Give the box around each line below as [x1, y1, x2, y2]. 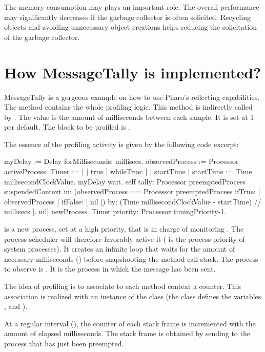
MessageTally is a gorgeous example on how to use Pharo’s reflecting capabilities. [4, 91, 260, 102]
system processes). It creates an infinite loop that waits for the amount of [4, 243, 235, 254]
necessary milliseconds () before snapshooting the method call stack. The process [4, 253, 258, 264]
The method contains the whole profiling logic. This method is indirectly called [4, 101, 253, 112]
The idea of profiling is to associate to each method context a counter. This [4, 281, 241, 291]
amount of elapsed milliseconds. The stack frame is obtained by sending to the [4, 328, 250, 339]
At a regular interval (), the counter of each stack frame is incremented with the [4, 318, 256, 328]
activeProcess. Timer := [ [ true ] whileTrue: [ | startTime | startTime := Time [4, 166, 252, 177]
